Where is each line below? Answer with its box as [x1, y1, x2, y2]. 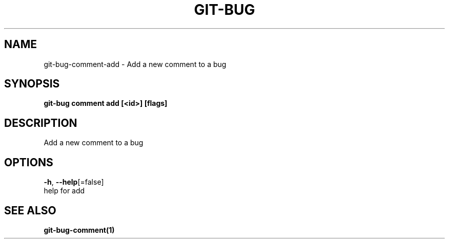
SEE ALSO [4, 204, 56, 217]
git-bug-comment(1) [44, 225, 115, 234]
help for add [44, 186, 85, 195]
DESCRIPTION [4, 116, 77, 129]
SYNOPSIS [4, 77, 60, 91]
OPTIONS [4, 156, 53, 169]
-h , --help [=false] [44, 178, 104, 187]
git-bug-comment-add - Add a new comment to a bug [44, 59, 227, 69]
